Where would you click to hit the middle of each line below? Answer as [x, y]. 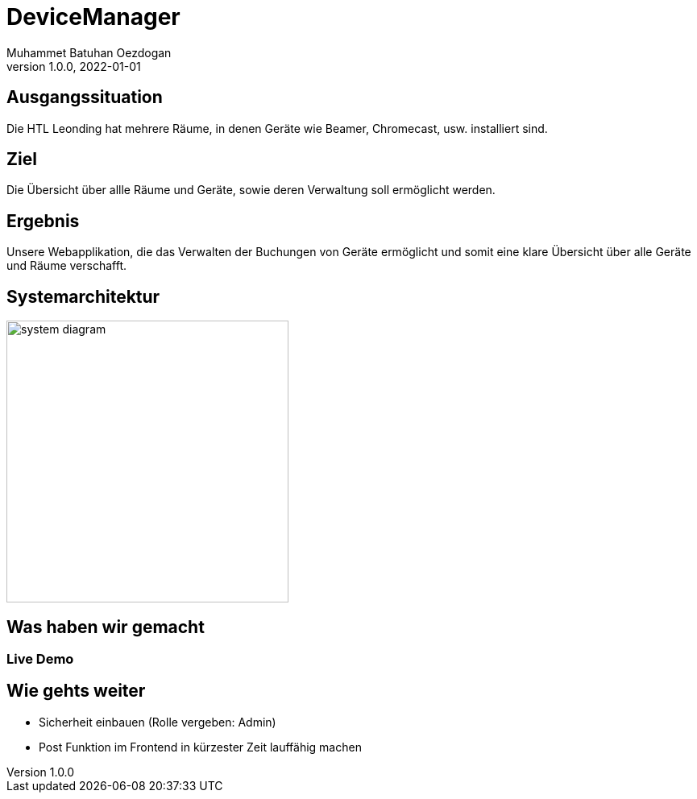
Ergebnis [43, 221]
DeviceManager [93, 17]
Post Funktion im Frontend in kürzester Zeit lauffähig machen [200, 747]
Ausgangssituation [85, 97]
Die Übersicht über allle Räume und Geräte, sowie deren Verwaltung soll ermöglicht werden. [251, 190]
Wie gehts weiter [76, 691]
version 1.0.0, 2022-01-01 [74, 66]
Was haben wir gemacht [106, 627]
